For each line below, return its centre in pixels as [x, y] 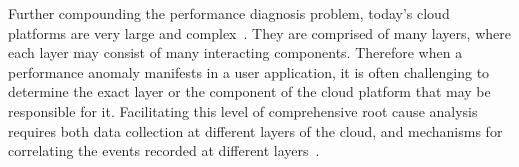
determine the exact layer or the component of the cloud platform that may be [249, 91]
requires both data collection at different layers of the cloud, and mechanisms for [255, 130]
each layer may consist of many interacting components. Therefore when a [235, 52]
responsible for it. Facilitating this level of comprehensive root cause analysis [243, 110]
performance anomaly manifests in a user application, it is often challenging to [249, 71]
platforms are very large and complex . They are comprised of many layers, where [259, 32]
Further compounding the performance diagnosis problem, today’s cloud [229, 13]
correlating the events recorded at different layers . [164, 150]
